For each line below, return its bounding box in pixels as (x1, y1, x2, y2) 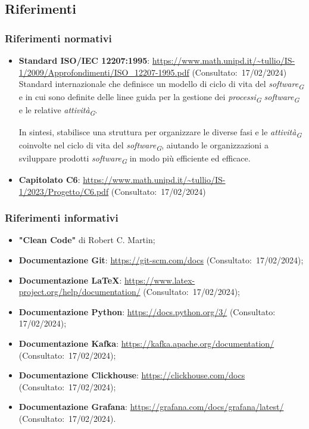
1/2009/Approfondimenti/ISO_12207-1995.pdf (18, 66, 189, 78)
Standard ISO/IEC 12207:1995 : (18, 54, 150, 66)
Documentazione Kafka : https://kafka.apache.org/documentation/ (18, 337, 274, 349)
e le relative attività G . (18, 104, 98, 118)
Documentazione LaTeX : (18, 273, 122, 286)
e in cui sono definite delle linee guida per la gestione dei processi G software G (18, 91, 299, 105)
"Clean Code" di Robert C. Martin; (18, 234, 155, 246)
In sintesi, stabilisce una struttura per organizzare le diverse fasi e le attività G (18, 125, 302, 139)
